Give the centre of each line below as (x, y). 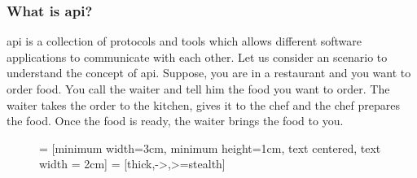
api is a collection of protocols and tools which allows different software (184, 41)
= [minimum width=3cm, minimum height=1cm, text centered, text (210, 148)
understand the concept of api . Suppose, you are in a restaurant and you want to (209, 73)
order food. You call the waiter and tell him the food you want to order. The (198, 89)
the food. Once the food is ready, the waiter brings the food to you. (175, 121)
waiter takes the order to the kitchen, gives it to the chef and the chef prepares (203, 104)
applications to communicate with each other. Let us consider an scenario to (197, 56)
